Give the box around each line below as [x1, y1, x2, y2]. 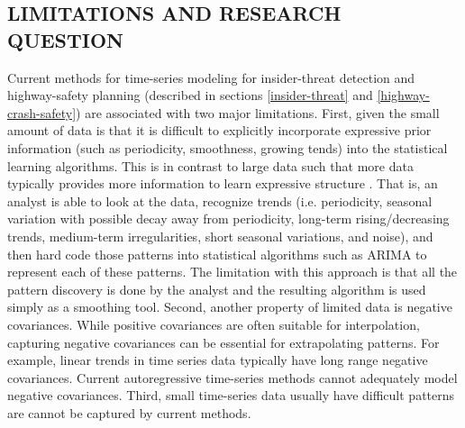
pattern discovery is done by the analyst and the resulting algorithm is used [7, 279, 426, 298]
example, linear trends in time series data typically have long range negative [7, 351, 428, 369]
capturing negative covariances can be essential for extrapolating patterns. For [7, 332, 440, 351]
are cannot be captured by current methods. [7, 403, 251, 422]
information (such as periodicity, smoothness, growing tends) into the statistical [7, 138, 448, 157]
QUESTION [7, 25, 124, 53]
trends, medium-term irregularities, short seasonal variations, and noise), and [7, 226, 433, 245]
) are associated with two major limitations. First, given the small [76, 103, 440, 122]
